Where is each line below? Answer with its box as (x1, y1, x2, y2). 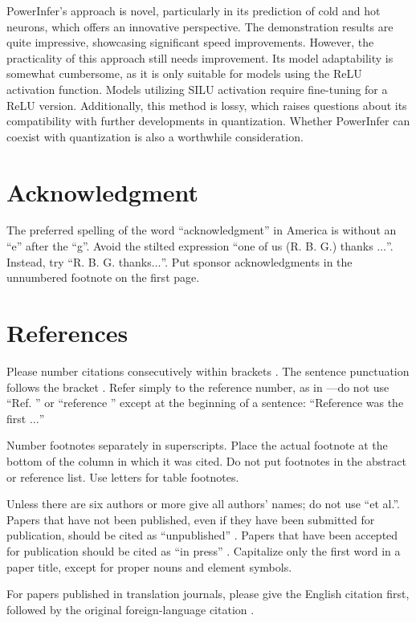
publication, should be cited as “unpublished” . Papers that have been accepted (6, 527, 398, 544)
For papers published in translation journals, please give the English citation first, (6, 585, 410, 602)
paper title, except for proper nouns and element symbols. (6, 558, 292, 575)
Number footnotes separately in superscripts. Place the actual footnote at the (6, 437, 388, 454)
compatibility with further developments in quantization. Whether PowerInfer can (6, 112, 410, 129)
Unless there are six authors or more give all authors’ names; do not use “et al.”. (6, 495, 400, 512)
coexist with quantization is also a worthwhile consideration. (6, 128, 304, 145)
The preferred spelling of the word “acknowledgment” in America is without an (6, 222, 397, 238)
